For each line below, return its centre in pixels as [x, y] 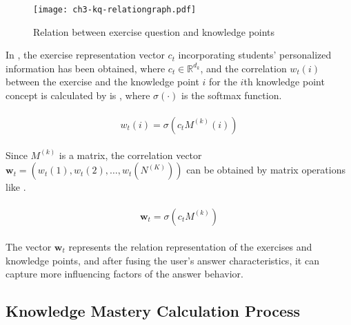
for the [223, 82]
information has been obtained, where [86, 68]
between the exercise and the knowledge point [102, 82]
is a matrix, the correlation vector [130, 155]
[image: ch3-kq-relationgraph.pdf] [115, 10]
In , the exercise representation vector [85, 55]
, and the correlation [243, 68]
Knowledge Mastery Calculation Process [153, 311]
